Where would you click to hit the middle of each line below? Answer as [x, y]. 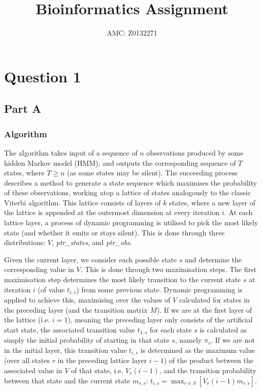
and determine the [213, 259]
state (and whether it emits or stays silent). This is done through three [114, 232]
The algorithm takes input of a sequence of [71, 152]
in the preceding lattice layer [102, 360]
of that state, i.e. [97, 370]
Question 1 [43, 76]
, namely [188, 340]
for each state [171, 329]
